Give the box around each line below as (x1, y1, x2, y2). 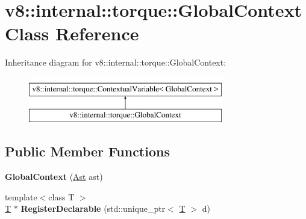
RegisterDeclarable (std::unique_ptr (20, 202, 166, 215)
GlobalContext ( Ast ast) (5, 170, 103, 183)
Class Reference (5, 21, 139, 46)
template (5, 190, 37, 203)
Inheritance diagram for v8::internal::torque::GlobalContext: (5, 56, 226, 69)
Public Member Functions (5, 142, 170, 161)
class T (48, 190, 75, 203)
